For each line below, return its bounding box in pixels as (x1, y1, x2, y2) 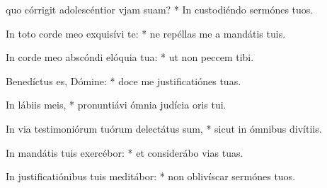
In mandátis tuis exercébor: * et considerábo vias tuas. (6, 145, 243, 160)
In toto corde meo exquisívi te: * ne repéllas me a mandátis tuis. (6, 26, 286, 40)
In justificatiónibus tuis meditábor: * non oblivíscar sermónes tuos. (6, 169, 296, 184)
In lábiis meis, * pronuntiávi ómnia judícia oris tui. (6, 97, 226, 112)
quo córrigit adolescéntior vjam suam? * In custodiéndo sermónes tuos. (6, 2, 314, 16)
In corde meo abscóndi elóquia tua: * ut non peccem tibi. (6, 50, 254, 65)
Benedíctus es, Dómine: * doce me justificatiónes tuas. (6, 73, 241, 88)
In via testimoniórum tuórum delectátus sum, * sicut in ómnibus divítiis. (6, 121, 322, 136)
